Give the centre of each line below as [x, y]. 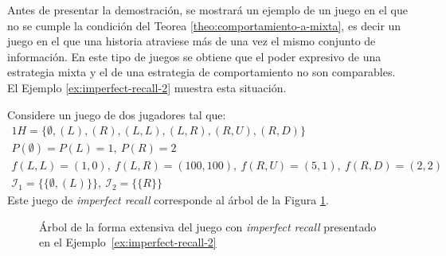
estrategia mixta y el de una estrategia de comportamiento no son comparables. [201, 72]
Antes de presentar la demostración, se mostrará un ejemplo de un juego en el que [207, 10]
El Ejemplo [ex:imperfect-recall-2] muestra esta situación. [147, 87]
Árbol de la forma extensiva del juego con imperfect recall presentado [208, 226]
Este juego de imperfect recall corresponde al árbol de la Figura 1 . [168, 200]
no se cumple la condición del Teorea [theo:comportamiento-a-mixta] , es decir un [204, 25]
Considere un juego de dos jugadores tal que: [117, 114]
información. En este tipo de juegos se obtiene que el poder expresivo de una [194, 56]
